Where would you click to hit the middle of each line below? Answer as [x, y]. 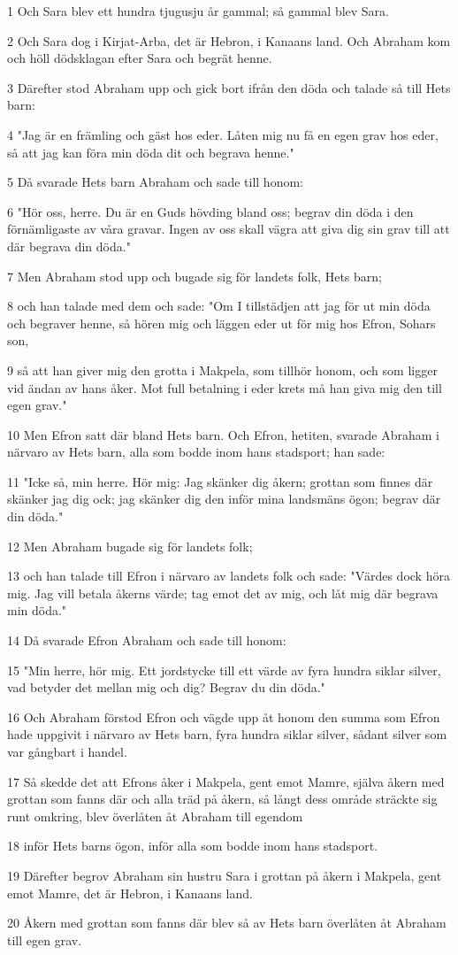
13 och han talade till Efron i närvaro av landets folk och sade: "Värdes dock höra [229, 576]
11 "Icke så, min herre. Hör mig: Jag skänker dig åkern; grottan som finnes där [220, 481]
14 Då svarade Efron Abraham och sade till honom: [147, 640]
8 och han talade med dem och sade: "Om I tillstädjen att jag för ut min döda [219, 306]
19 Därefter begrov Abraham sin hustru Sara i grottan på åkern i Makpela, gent [225, 875]
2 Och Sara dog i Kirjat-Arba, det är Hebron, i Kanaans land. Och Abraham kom [229, 40]
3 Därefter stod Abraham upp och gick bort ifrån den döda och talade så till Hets [229, 87]
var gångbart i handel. [67, 751]
